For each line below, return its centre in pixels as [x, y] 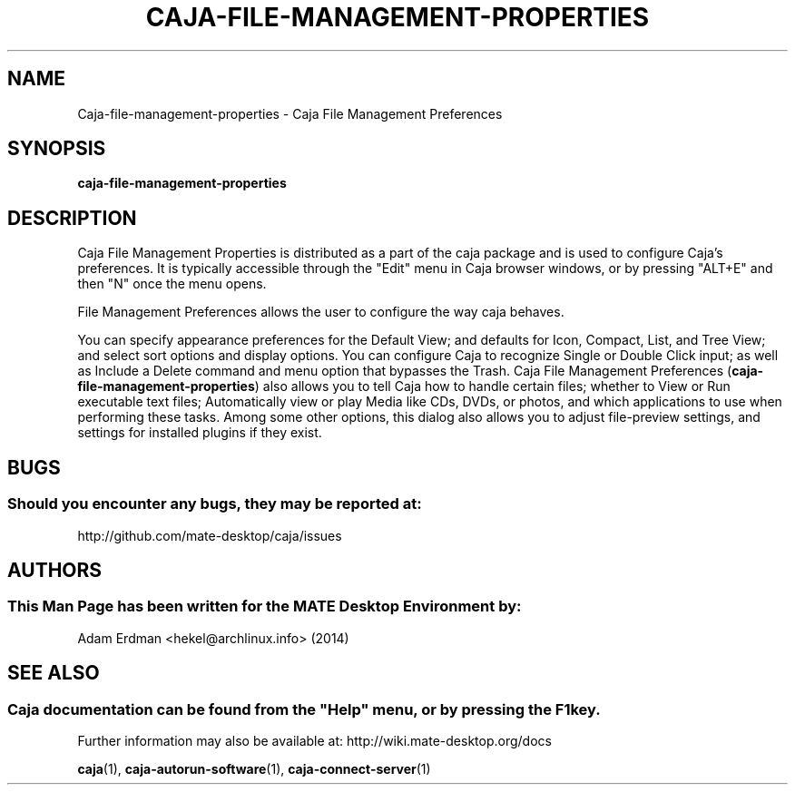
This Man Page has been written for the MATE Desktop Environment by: [265, 606]
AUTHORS [55, 570]
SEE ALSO [54, 673]
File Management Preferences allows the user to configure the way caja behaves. [321, 312]
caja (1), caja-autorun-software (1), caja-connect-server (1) [254, 768]
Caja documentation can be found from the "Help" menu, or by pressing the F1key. [304, 709]
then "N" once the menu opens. [172, 284]
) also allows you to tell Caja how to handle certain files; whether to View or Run [492, 386]
